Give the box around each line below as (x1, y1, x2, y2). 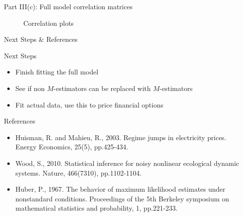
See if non (15, 83, 45, 93)
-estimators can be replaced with (53, 83, 151, 93)
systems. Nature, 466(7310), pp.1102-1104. (15, 167, 142, 178)
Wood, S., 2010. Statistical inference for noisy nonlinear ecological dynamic (15, 158, 239, 168)
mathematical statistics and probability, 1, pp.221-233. (15, 203, 178, 213)
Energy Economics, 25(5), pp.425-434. (15, 142, 128, 152)
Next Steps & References (4, 34, 78, 44)
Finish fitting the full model (15, 67, 99, 77)
